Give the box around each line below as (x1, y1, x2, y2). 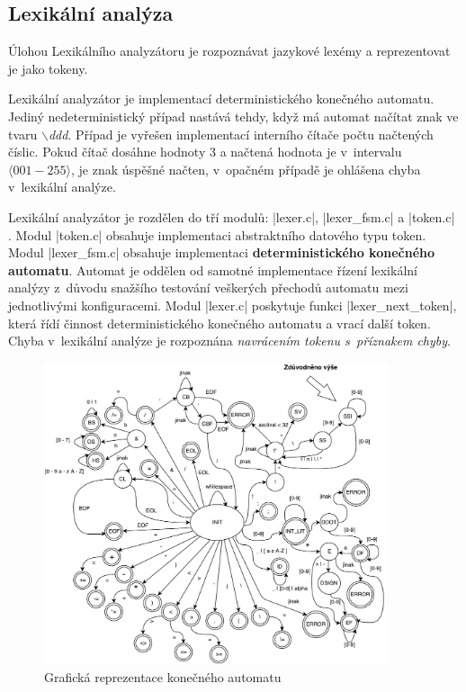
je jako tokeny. (8, 58, 88, 77)
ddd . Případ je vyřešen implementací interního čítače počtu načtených (48, 124, 434, 143)
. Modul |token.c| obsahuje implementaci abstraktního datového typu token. (8, 225, 426, 244)
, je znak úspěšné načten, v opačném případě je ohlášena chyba (71, 159, 421, 178)
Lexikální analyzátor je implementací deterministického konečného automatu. (8, 89, 435, 108)
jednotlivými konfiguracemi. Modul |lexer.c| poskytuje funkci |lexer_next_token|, (8, 295, 457, 314)
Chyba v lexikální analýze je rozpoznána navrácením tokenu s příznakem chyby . (8, 331, 451, 350)
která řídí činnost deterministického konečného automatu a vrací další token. (8, 313, 431, 332)
